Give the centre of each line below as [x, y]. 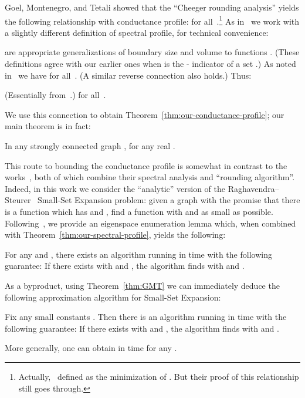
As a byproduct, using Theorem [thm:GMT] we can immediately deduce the [142, 285]
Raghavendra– [253, 188]
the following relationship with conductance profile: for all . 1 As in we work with [152, 20]
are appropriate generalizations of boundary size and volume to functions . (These [152, 52]
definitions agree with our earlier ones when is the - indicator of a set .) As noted [150, 64]
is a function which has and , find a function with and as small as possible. [139, 211]
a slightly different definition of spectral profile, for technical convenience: [137, 32]
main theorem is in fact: [48, 126]
